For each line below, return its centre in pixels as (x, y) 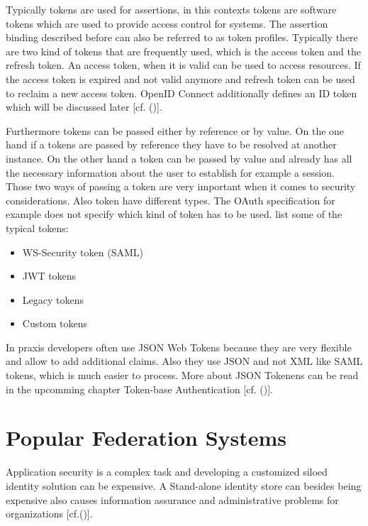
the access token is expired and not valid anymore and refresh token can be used (180, 78)
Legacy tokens (53, 299)
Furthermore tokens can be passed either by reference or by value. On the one (175, 130)
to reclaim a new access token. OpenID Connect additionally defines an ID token (182, 93)
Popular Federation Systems (146, 438)
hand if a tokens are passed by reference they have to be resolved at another (171, 144)
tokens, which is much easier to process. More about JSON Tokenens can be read (182, 375)
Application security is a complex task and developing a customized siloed (167, 472)
